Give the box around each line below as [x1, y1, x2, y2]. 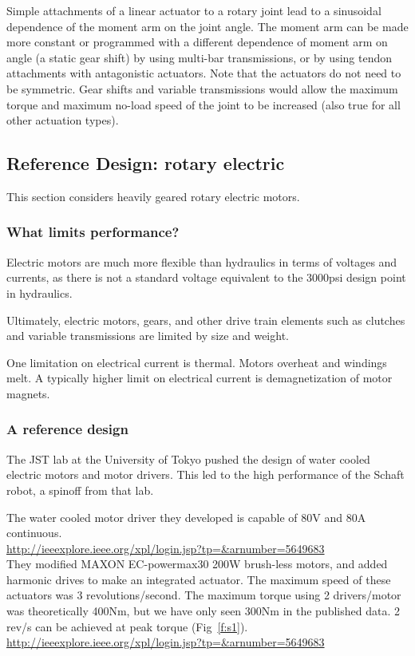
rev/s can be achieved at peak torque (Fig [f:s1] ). [6, 618, 248, 634]
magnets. [6, 385, 50, 401]
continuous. [6, 524, 62, 541]
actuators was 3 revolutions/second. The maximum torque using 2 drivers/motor [6, 587, 401, 603]
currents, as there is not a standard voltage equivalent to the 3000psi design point [6, 269, 406, 286]
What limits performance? [6, 222, 180, 242]
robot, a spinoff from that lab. [6, 481, 154, 498]
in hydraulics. [6, 284, 73, 301]
